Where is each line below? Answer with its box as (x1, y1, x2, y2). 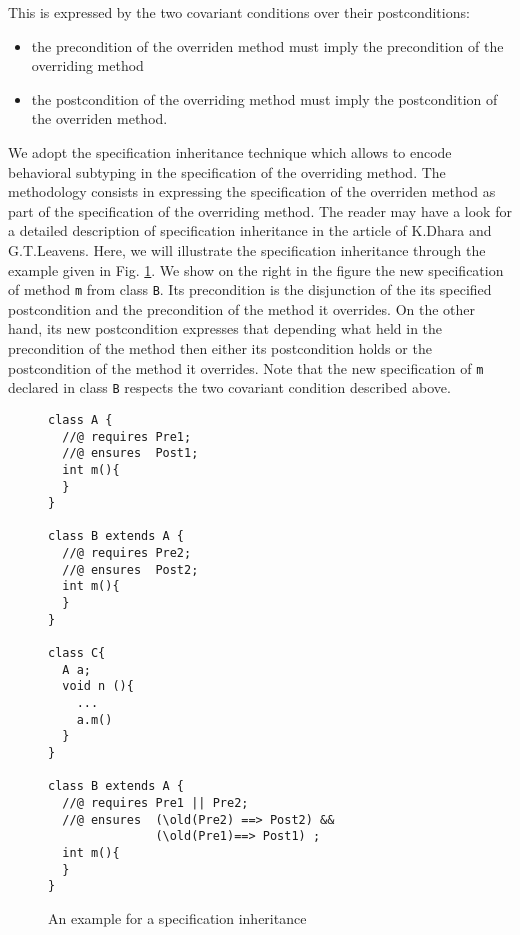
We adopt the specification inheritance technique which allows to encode (8, 141, 452, 162)
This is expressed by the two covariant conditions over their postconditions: (8, 2, 470, 22)
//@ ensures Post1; (62, 446, 199, 461)
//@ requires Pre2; (62, 546, 192, 561)
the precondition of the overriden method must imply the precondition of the (31, 35, 504, 56)
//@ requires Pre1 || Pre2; (62, 795, 249, 810)
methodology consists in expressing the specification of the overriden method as (8, 181, 496, 202)
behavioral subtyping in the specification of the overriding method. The (8, 161, 446, 182)
